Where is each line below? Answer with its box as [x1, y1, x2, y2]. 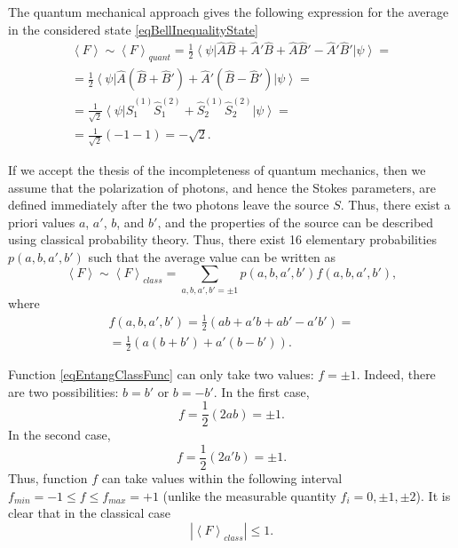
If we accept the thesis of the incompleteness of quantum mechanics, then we [8, 160, 426, 179]
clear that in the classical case [8, 504, 171, 522]
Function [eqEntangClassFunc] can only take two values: [8, 365, 314, 384]
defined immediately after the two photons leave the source [8, 195, 329, 214]
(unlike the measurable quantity [162, 486, 336, 504]
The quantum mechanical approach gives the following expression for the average [8, 3, 449, 20]
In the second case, [8, 425, 111, 444]
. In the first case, [213, 382, 310, 401]
